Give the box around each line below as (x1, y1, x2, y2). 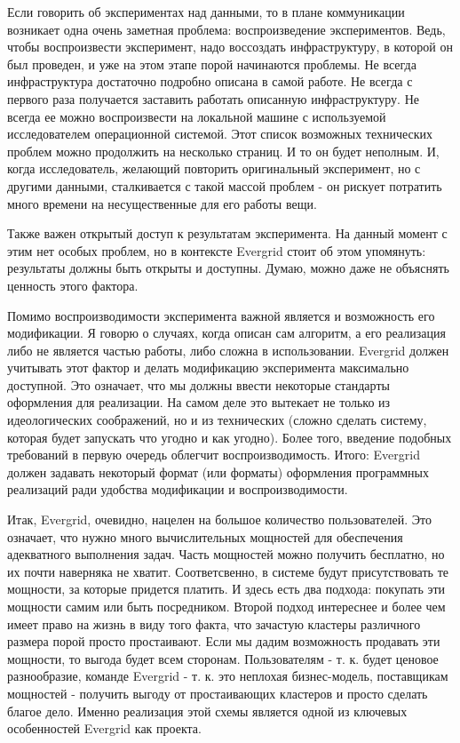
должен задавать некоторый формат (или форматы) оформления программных (7, 462, 429, 481)
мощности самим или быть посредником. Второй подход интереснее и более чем (7, 597, 446, 615)
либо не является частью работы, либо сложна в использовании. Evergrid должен (7, 340, 449, 359)
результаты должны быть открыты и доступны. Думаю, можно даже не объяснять (7, 259, 449, 277)
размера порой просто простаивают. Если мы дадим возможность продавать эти (7, 632, 440, 651)
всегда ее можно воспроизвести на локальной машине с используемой (7, 107, 386, 125)
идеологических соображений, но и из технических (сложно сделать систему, (7, 411, 427, 429)
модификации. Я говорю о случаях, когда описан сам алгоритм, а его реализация (7, 324, 446, 342)
